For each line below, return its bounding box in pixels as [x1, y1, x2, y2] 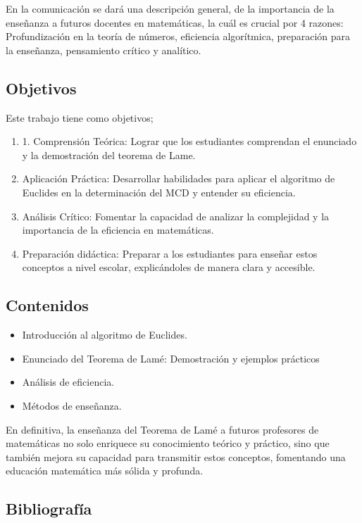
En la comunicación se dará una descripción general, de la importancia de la [6, 1, 335, 15]
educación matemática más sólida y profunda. [6, 463, 204, 478]
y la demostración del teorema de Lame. [22, 147, 196, 162]
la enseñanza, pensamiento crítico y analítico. [6, 42, 201, 57]
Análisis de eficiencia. [22, 374, 115, 389]
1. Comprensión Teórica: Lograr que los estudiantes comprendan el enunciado [22, 134, 357, 149]
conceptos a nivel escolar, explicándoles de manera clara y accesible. [22, 260, 316, 275]
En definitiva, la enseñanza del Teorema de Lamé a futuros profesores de [6, 422, 319, 436]
